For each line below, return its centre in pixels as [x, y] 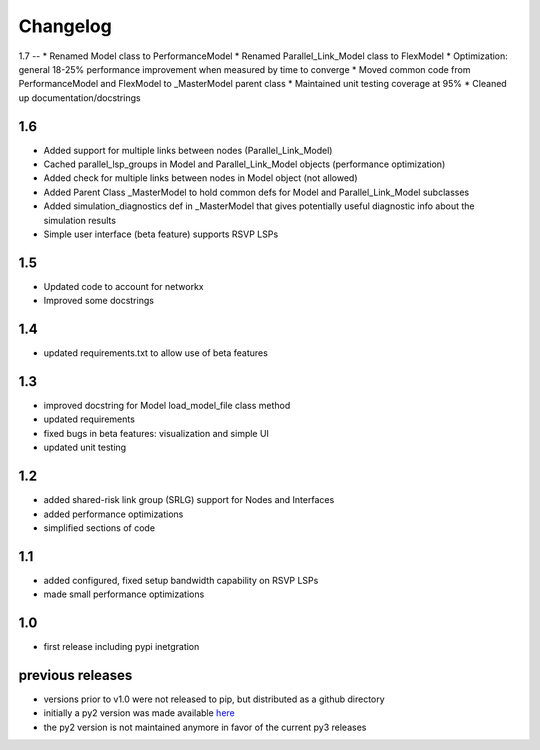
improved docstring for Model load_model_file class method [167, 406]
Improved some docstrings [99, 301]
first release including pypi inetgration [121, 647]
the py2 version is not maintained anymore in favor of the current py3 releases [205, 727]
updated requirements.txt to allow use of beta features [156, 353]
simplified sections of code [99, 527]
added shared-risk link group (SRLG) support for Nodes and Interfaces [189, 500]
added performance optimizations [113, 514]
